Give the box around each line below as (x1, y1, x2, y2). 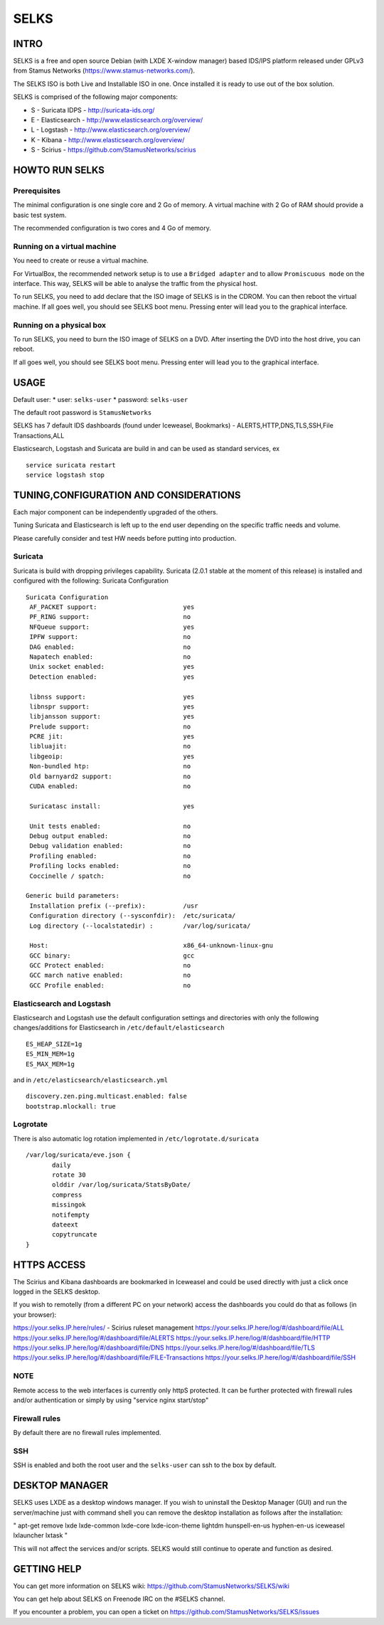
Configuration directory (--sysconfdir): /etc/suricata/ (29, 911, 236, 920)
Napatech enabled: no (29, 652, 191, 661)
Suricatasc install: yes (29, 802, 195, 810)
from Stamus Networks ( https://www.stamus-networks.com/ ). (13, 66, 196, 75)
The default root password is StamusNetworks (13, 408, 152, 417)
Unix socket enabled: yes (29, 662, 195, 671)
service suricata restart (26, 461, 117, 469)
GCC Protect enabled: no (29, 961, 191, 970)
